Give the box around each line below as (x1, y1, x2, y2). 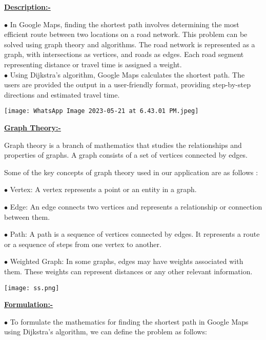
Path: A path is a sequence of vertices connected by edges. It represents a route (10, 229, 260, 239)
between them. (4, 211, 50, 222)
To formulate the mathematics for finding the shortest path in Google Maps (10, 316, 249, 327)
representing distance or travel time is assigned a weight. (4, 59, 182, 69)
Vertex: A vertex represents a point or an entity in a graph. (10, 184, 197, 195)
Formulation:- (4, 299, 53, 310)
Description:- (4, 2, 51, 12)
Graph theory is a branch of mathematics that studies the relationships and (4, 139, 242, 150)
